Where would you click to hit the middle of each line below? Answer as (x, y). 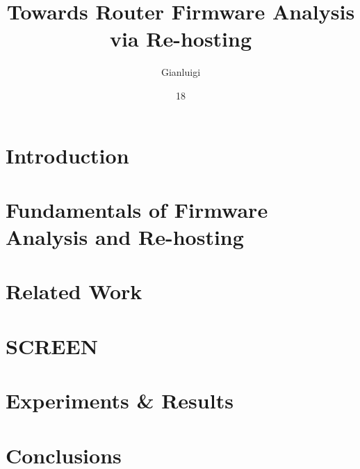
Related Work (74, 291)
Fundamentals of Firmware (137, 209)
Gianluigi (181, 72)
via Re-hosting (181, 39)
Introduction (67, 155)
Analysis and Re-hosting (125, 237)
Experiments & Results (120, 400)
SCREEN (52, 345)
